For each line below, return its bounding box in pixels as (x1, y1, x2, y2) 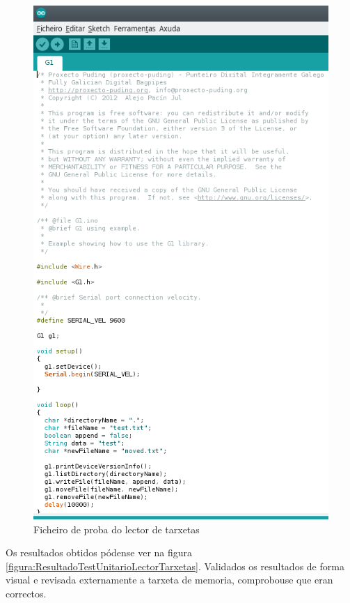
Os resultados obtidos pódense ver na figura (6, 545, 193, 560)
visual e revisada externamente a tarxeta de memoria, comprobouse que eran (6, 572, 333, 587)
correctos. (6, 586, 47, 601)
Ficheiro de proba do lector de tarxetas (33, 521, 200, 536)
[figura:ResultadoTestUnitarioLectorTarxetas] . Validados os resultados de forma (6, 558, 344, 573)
